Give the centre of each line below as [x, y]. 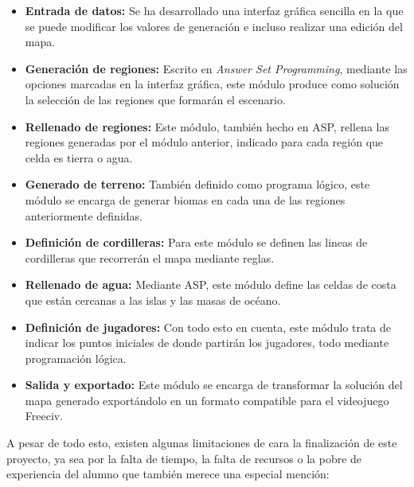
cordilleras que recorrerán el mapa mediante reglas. [150, 257]
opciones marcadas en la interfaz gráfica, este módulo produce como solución [212, 84]
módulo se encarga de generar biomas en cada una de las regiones [185, 199]
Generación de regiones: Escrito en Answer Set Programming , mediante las [216, 68]
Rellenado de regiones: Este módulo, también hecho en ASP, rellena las [207, 126]
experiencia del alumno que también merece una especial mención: [168, 474]
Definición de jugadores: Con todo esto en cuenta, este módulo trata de [208, 327]
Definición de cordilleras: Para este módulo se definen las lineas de [196, 242]
